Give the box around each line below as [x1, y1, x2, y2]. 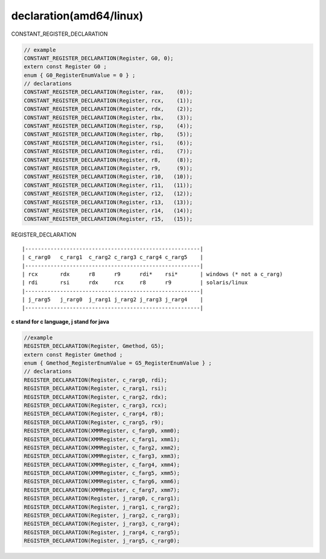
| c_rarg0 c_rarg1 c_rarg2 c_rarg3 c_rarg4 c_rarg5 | [22, 254, 203, 261]
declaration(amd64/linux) [11, 9, 144, 22]
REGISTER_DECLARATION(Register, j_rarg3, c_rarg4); [24, 520, 181, 528]
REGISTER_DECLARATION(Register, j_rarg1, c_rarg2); [24, 503, 181, 511]
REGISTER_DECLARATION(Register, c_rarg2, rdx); [24, 393, 167, 400]
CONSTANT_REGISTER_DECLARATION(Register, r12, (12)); [24, 191, 193, 197]
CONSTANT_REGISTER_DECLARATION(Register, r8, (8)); [24, 156, 193, 163]
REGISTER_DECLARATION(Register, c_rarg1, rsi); [24, 385, 167, 392]
